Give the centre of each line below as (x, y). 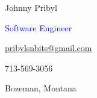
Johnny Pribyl (31, 7)
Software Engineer (39, 27)
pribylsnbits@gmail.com (48, 48)
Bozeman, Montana (41, 88)
